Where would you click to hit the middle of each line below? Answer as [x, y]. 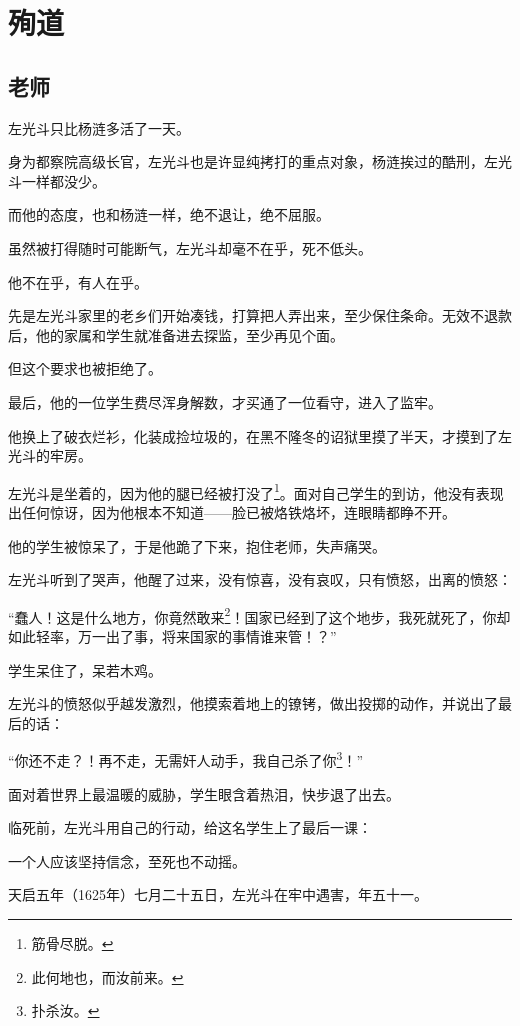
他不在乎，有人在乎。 [78, 281]
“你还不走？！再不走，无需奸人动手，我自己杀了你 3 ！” [186, 759]
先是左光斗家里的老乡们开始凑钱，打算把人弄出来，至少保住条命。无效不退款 [260, 315]
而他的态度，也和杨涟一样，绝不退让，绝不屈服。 [169, 214]
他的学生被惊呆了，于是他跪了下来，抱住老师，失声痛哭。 [197, 545]
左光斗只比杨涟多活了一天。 [99, 127]
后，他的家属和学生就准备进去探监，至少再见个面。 [176, 334]
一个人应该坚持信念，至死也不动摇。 [127, 860]
